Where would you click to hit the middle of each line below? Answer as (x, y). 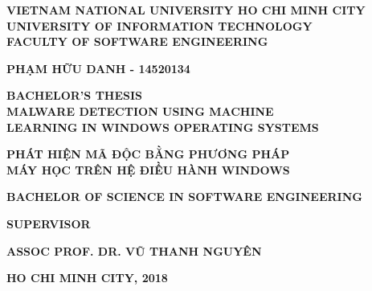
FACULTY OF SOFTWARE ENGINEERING (137, 41)
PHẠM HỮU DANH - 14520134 (98, 68)
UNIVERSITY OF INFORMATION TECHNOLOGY (159, 25)
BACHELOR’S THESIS (75, 95)
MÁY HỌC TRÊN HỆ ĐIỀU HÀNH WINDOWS (148, 169)
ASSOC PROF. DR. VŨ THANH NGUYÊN (134, 250)
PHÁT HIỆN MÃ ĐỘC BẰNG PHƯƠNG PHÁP (148, 154)
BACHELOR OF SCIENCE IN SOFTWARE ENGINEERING (184, 197)
